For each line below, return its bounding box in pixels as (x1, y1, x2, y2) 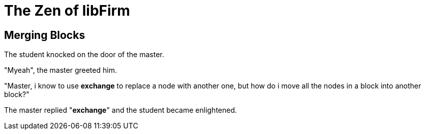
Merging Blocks (4, 28, 85, 41)
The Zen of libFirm (4, 2, 130, 19)
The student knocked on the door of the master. (4, 50, 164, 59)
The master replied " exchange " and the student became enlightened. (4, 106, 237, 115)
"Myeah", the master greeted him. (4, 66, 117, 75)
